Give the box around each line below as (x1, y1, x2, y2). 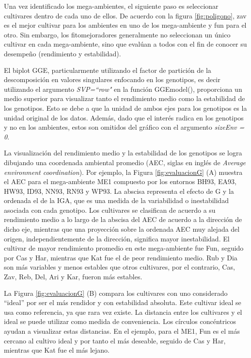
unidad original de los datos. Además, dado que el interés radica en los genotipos (4, 112, 244, 122)
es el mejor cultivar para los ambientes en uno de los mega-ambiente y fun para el (4, 20, 247, 30)
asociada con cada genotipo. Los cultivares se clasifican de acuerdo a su (4, 205, 216, 215)
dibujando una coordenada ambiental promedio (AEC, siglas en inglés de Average (4, 157, 246, 167)
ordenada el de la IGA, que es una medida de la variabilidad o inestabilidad (4, 195, 229, 205)
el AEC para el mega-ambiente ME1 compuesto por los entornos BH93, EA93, (4, 176, 236, 187)
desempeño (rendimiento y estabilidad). (4, 48, 121, 58)
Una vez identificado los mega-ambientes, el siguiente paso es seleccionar (4, 1, 219, 11)
